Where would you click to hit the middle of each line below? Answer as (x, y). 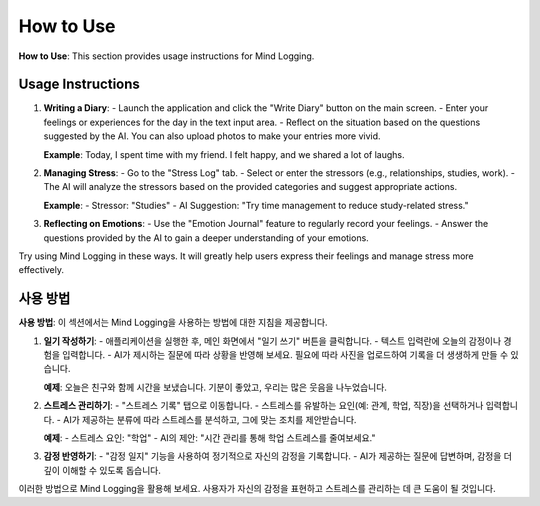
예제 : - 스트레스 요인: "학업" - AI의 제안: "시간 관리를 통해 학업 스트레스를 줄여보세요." (209, 438)
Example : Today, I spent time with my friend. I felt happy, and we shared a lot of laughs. (224, 154)
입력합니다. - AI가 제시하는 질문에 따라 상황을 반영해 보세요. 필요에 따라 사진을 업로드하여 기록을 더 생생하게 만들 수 (285, 355)
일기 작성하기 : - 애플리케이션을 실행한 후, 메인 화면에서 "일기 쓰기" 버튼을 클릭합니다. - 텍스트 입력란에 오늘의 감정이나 (272, 341)
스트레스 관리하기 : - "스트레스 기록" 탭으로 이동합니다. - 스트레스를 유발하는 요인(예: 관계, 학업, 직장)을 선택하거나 (263, 406)
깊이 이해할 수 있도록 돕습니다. (102, 470)
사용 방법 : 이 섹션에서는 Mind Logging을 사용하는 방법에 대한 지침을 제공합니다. (173, 322)
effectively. (41, 270)
